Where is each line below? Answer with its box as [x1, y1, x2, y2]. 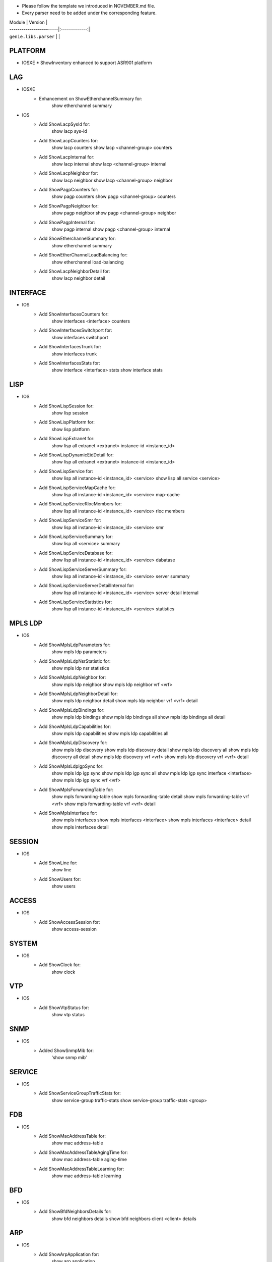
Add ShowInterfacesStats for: [39, 360, 100, 366]
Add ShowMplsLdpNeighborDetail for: [39, 691, 118, 697]
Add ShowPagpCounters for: [39, 187, 99, 193]
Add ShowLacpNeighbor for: [39, 170, 98, 176]
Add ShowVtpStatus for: [39, 1005, 89, 1011]
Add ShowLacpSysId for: [39, 121, 91, 127]
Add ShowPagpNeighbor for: [39, 202, 99, 209]
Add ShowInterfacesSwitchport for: [39, 327, 113, 333]
